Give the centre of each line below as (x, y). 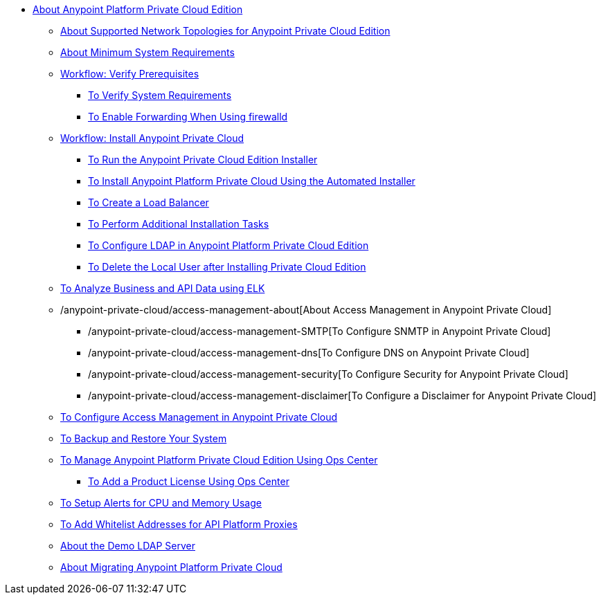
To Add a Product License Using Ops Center (189, 481)
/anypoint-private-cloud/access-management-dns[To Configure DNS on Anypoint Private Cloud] (309, 353)
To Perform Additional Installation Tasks (179, 224)
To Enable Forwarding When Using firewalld (188, 117)
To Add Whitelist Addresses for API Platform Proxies (179, 524)
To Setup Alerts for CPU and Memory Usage (161, 503)
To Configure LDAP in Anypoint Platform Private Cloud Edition (228, 245)
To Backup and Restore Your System (144, 438)
